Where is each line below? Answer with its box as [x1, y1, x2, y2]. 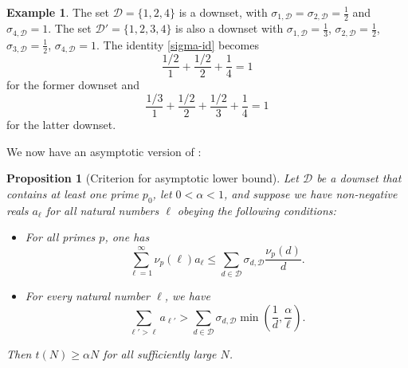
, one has [104, 229, 150, 245]
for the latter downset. [6, 116, 116, 133]
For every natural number [25, 288, 151, 304]
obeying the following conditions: [177, 202, 336, 218]
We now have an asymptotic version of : [6, 143, 202, 159]
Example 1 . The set [6, 4, 110, 20]
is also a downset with [175, 20, 284, 37]
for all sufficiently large [103, 345, 217, 362]
